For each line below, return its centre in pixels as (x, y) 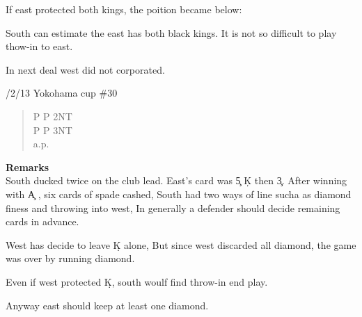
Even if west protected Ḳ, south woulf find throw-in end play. (137, 281)
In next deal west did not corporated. (85, 69)
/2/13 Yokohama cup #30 (62, 93)
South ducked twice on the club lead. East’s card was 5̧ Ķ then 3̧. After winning (176, 180)
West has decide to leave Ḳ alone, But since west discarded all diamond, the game (181, 244)
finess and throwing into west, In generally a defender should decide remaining (173, 208)
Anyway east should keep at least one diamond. (107, 305)
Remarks (27, 166)
